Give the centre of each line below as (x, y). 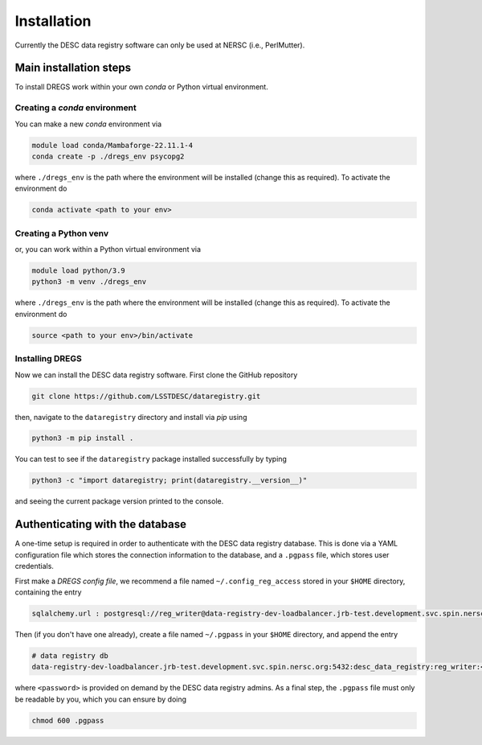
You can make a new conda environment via (88, 124)
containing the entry (48, 592)
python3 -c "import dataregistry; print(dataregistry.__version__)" (170, 480)
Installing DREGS (48, 359)
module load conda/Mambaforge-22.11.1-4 (112, 145)
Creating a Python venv (61, 233)
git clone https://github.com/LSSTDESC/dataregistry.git (146, 396)
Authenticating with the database (100, 524)
